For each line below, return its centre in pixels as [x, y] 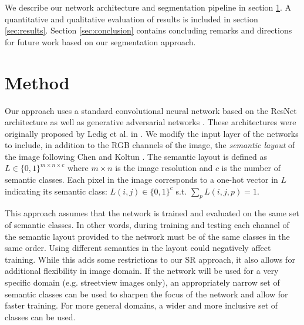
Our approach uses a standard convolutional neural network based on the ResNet [151, 110]
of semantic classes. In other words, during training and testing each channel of [147, 225]
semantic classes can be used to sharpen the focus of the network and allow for [146, 294]
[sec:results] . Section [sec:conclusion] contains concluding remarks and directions [148, 30]
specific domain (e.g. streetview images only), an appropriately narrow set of [142, 282]
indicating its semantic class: [56, 191]
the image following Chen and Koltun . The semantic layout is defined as [136, 156]
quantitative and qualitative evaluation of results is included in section [131, 19]
